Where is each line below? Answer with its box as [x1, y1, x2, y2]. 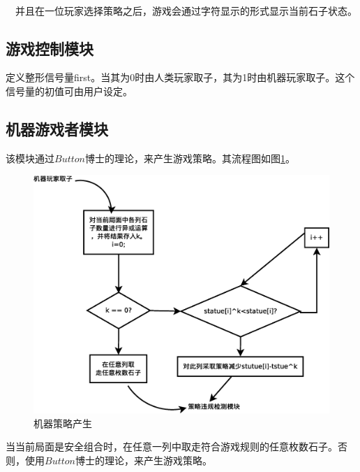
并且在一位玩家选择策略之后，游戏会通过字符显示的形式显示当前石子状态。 [15, 3, 357, 17]
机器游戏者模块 [6, 117, 108, 139]
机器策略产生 [33, 415, 92, 430]
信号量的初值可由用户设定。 [6, 83, 133, 98]
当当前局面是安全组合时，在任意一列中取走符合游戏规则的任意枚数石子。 [6, 439, 338, 454]
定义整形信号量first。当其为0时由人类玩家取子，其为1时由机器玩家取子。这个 [6, 70, 355, 85]
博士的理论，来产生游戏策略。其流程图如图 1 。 [84, 150, 295, 165]
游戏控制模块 [6, 37, 93, 59]
